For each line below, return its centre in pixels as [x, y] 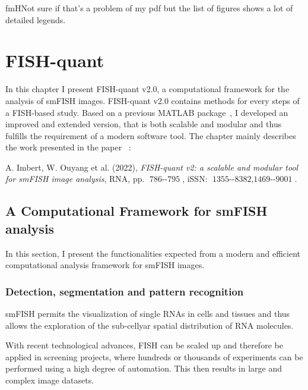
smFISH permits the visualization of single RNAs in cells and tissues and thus [148, 314]
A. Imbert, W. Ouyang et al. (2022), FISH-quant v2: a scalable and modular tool [152, 167]
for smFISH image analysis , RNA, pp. [75, 179]
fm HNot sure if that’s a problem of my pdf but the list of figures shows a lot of [149, 8]
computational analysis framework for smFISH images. [105, 265]
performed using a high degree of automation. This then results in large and [144, 368]
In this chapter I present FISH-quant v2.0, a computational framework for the [147, 89]
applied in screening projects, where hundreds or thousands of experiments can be [154, 356]
